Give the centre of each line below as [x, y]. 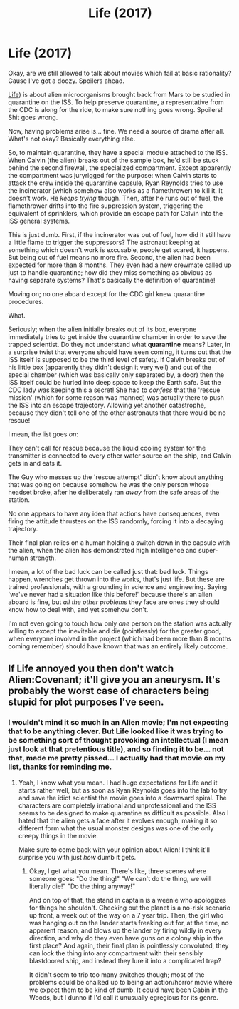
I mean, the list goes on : [43, 434]
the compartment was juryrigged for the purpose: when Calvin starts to [113, 175]
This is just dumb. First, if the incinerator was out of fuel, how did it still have [120, 234]
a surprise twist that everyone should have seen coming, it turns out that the [120, 352]
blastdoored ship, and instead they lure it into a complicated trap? [125, 960]
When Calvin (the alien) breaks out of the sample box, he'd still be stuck [113, 160]
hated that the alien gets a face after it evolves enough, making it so [118, 820]
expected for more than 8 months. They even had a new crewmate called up [120, 265]
